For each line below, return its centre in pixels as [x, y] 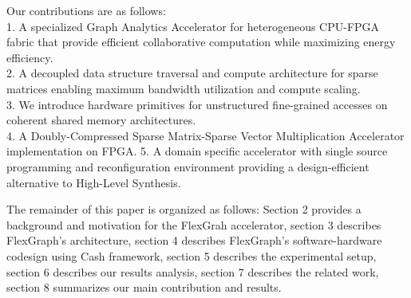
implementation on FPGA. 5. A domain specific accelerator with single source [197, 151]
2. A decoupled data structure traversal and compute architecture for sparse [192, 73]
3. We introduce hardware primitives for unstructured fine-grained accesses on [197, 104]
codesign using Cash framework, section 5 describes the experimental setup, [192, 255]
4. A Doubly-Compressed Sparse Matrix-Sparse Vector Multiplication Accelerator [205, 135]
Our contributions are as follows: [86, 10]
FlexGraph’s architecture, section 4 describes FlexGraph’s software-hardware [194, 240]
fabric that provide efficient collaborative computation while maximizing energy [201, 42]
